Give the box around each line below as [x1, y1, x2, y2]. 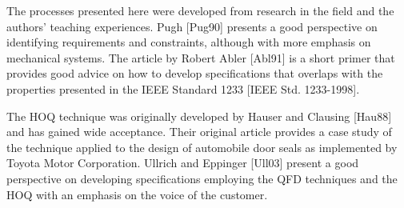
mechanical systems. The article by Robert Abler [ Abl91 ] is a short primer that [6, 49, 395, 66]
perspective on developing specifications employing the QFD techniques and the [6, 170, 398, 186]
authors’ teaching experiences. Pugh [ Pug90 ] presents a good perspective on [6, 18, 378, 34]
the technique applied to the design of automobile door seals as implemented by [6, 138, 398, 155]
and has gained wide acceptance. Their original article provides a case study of [6, 123, 392, 140]
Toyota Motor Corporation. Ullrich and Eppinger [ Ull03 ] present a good [6, 154, 359, 171]
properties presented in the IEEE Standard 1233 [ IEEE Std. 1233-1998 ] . [6, 80, 360, 97]
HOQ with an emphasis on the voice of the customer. [6, 186, 268, 202]
